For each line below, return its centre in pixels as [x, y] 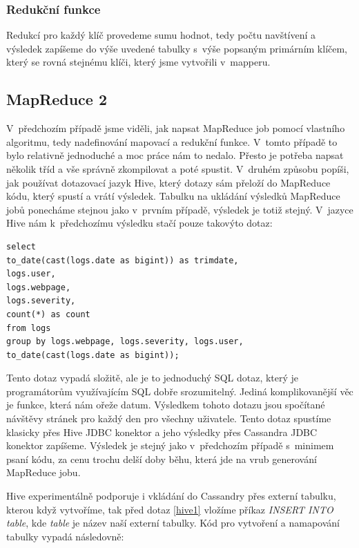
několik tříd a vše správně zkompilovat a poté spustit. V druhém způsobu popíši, [178, 168]
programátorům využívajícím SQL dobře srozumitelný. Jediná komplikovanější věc [180, 391]
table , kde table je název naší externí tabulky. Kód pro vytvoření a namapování [173, 523]
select [21, 246]
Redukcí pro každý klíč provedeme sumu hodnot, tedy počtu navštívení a [161, 35]
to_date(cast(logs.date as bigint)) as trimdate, [123, 260]
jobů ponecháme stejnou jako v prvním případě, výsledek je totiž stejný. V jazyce [180, 209]
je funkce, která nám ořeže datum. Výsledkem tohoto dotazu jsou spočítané [166, 405]
